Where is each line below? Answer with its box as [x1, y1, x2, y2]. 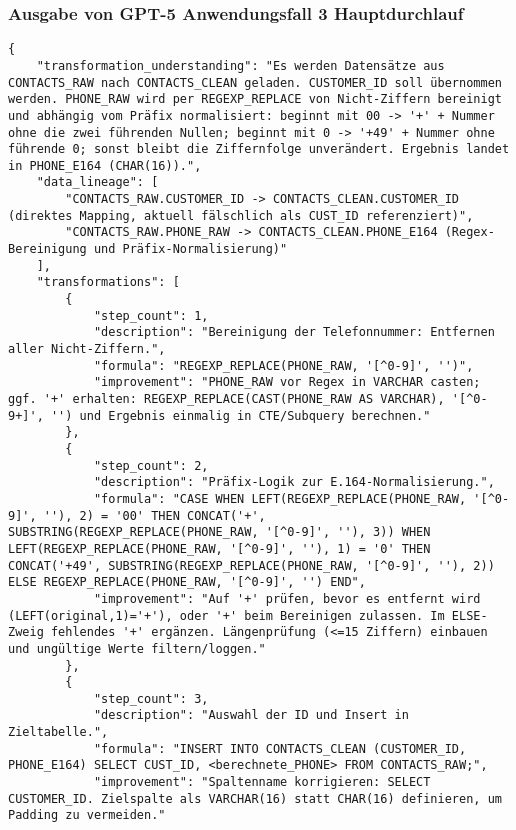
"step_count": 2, [93, 458, 209, 473]
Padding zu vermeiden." [8, 808, 166, 823]
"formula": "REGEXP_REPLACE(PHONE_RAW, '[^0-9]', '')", [93, 358, 474, 373]
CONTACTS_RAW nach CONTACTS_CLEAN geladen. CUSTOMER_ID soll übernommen [8, 75, 502, 90]
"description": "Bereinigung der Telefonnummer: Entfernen [93, 325, 495, 340]
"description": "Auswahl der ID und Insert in [93, 708, 409, 723]
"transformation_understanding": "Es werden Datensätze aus [36, 58, 445, 73]
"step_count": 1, [93, 308, 209, 323]
